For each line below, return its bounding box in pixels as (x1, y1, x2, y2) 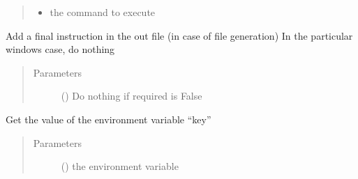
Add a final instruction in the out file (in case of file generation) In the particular (6, 28, 353, 42)
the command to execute (50, 5, 156, 19)
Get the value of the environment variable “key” (6, 111, 211, 126)
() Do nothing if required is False (61, 88, 202, 103)
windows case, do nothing (6, 42, 115, 56)
